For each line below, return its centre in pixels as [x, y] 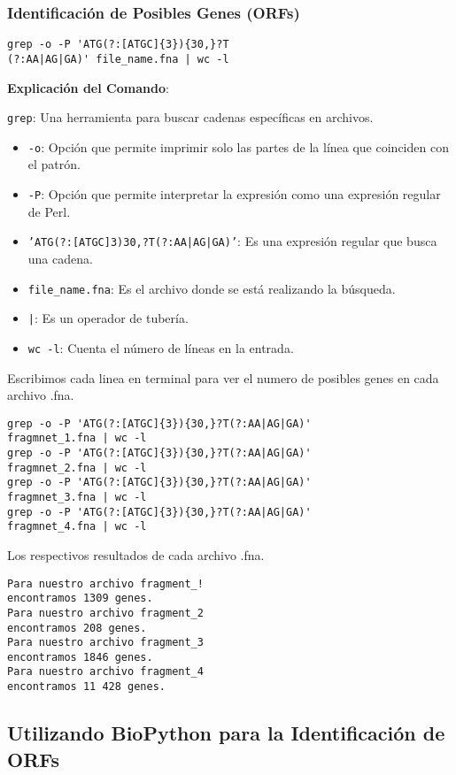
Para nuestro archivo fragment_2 [105, 613]
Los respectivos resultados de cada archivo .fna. [136, 554]
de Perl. [49, 211]
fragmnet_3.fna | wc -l [77, 497]
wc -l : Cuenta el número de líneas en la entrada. [161, 347]
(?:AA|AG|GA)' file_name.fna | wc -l [118, 59]
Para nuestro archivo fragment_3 [105, 643]
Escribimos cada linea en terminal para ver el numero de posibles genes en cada [223, 377]
